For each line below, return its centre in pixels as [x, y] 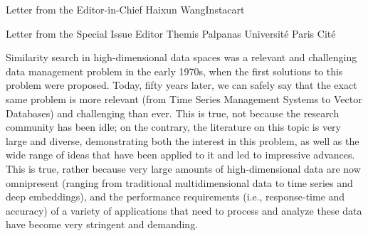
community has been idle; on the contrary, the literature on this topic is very [173, 127]
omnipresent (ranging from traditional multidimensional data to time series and [179, 182]
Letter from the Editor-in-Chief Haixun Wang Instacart [125, 9]
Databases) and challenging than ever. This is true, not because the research [173, 113]
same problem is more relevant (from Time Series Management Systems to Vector [184, 98]
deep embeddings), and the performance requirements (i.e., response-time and [175, 197]
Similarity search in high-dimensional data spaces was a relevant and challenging [182, 57]
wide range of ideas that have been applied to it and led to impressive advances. [180, 155]
